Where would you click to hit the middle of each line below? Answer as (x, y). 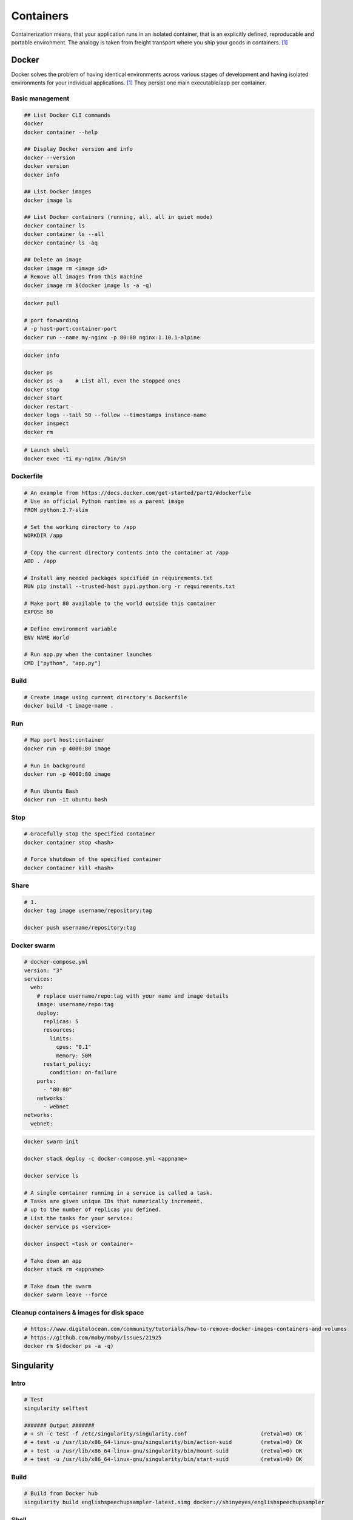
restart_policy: (67, 1064)
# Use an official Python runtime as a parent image (104, 501)
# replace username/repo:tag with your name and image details (133, 996)
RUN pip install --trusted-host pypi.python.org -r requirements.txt (129, 586)
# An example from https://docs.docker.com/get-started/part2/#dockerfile (138, 493)
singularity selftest (56, 1408)
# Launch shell (46, 450)
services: (39, 979)
